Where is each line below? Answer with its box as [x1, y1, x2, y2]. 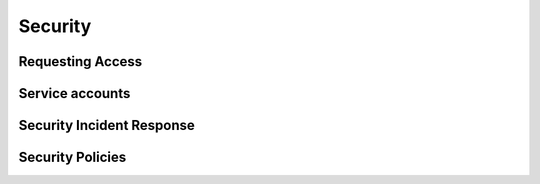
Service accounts [18, 85, 131, 102]
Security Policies [18, 149, 127, 166]
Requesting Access [18, 53, 143, 70]
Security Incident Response [18, 117, 195, 134]
